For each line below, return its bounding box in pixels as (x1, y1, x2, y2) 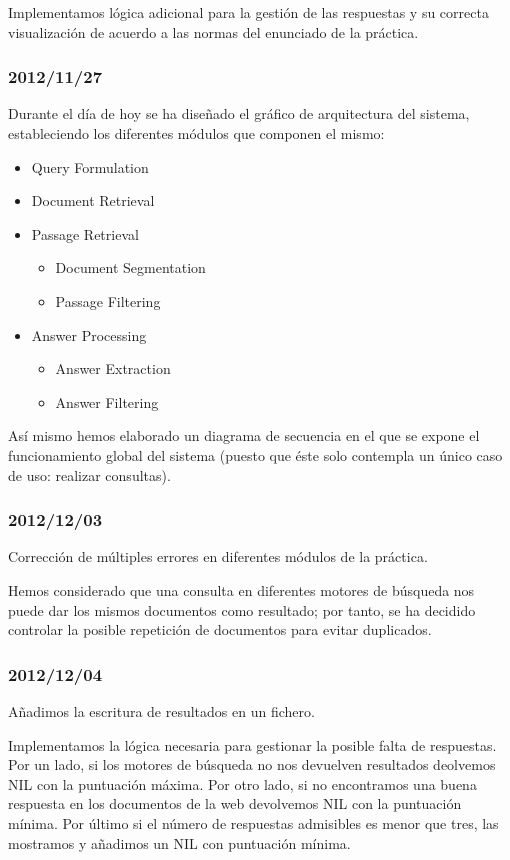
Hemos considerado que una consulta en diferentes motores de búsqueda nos (8, 579, 475, 600)
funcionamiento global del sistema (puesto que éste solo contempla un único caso (8, 444, 503, 465)
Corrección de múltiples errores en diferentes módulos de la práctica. (8, 546, 428, 567)
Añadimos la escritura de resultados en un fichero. (8, 700, 315, 721)
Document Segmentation (55, 257, 206, 278)
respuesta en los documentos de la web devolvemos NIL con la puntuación (8, 793, 462, 814)
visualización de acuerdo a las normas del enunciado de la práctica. (8, 21, 419, 42)
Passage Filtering (55, 290, 161, 311)
